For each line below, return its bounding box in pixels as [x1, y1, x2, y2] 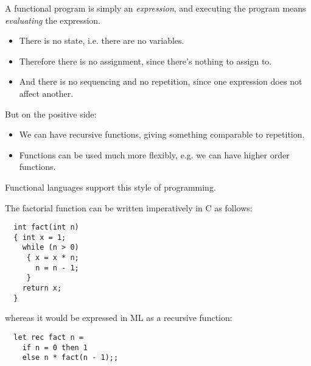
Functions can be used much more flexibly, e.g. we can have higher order [19, 148, 290, 161]
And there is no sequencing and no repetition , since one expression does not [19, 75, 302, 88]
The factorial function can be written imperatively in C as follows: [5, 201, 253, 214]
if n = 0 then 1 [22, 343, 88, 352]
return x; [22, 284, 62, 293]
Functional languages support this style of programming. [5, 180, 216, 193]
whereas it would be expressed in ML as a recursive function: [5, 311, 232, 324]
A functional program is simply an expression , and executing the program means [5, 2, 306, 14]
